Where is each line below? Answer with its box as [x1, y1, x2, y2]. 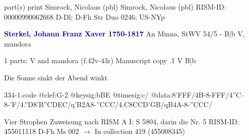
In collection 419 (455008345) [94, 126, 185, 136]
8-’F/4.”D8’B [4, 99, 44, 110]
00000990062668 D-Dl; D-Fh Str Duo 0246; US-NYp [4, 11, 165, 22]
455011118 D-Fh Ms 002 [4, 126, 79, 136]
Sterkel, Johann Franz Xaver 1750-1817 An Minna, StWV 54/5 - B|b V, [4, 28, 245, 39]
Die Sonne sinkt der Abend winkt [4, 72, 108, 82]
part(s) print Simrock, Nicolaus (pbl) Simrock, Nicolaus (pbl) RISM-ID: [4, 2, 226, 12]
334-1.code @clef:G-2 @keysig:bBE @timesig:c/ [4, 89, 149, 100]
